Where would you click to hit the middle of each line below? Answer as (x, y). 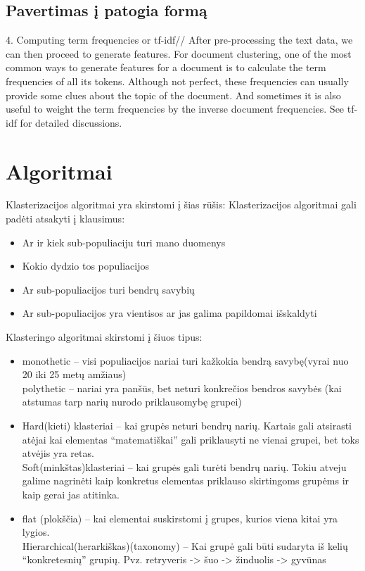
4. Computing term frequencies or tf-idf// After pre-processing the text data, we (179, 40)
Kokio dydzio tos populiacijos (86, 266)
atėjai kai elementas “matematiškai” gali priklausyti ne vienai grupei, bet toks (191, 439)
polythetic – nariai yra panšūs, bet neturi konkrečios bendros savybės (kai (182, 388)
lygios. (36, 532)
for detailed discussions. (71, 122)
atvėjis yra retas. (58, 453)
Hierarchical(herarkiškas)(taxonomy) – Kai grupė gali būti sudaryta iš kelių (185, 545)
